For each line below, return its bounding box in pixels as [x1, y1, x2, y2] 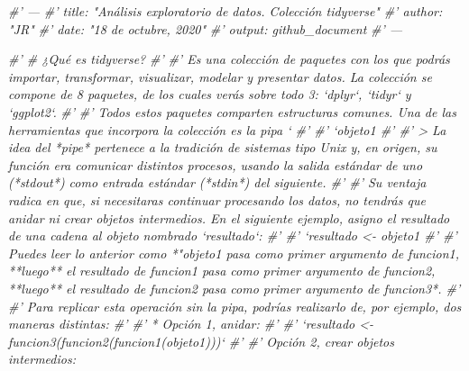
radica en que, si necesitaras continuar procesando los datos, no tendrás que [8, 190, 426, 209]
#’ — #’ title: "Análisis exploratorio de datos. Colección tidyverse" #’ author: [8, 2, 443, 20]
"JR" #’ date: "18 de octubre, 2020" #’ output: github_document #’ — [8, 19, 403, 38]
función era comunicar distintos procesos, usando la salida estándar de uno [8, 155, 423, 174]
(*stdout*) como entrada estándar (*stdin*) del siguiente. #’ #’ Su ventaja [8, 173, 427, 192]
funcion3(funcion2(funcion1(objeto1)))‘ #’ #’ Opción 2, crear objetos [8, 331, 395, 350]
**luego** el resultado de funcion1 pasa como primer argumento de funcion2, [8, 261, 436, 280]
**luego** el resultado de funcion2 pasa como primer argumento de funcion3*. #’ [8, 278, 461, 297]
